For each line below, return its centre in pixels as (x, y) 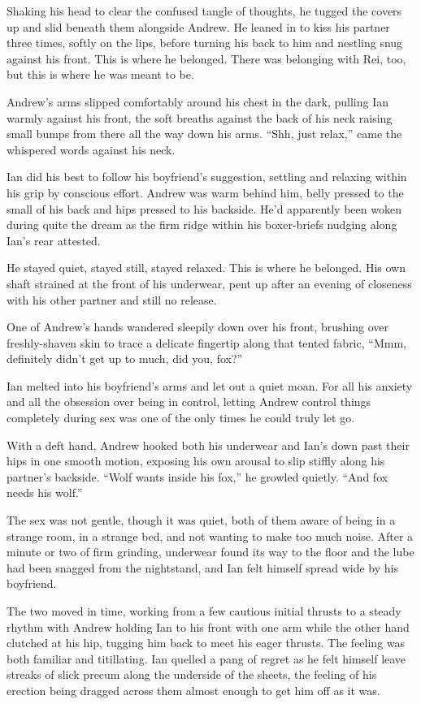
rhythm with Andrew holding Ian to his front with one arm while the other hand (208, 626)
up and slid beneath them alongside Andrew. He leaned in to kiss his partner (198, 26)
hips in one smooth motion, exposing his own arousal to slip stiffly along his (196, 461)
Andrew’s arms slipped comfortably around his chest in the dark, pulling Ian (198, 101)
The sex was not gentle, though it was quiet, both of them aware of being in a (201, 520)
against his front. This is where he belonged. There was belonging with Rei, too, (206, 58)
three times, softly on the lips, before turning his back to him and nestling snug (205, 43)
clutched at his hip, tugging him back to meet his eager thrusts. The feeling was (206, 643)
